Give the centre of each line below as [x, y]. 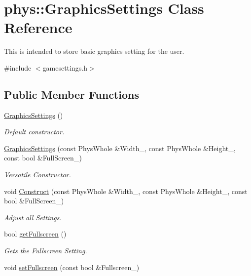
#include [18, 67]
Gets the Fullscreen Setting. [46, 251]
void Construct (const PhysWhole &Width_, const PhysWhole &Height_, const [126, 191]
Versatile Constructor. [37, 175]
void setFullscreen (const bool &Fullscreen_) [72, 267]
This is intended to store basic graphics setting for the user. [94, 51]
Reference [38, 27]
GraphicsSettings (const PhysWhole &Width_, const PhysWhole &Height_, [120, 148]
